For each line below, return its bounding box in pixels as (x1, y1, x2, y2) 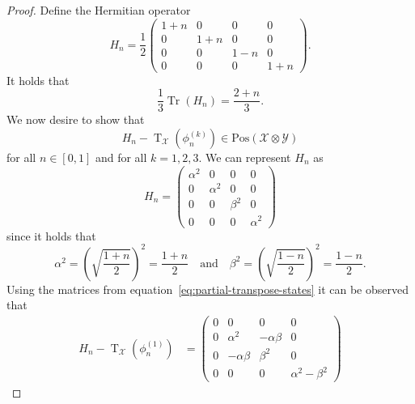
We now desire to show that (6, 111, 145, 128)
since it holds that (6, 227, 96, 244)
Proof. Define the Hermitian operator (6, 2, 191, 18)
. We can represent (198, 149, 291, 166)
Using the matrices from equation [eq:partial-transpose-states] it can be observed (6, 280, 409, 297)
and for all (95, 149, 147, 166)
